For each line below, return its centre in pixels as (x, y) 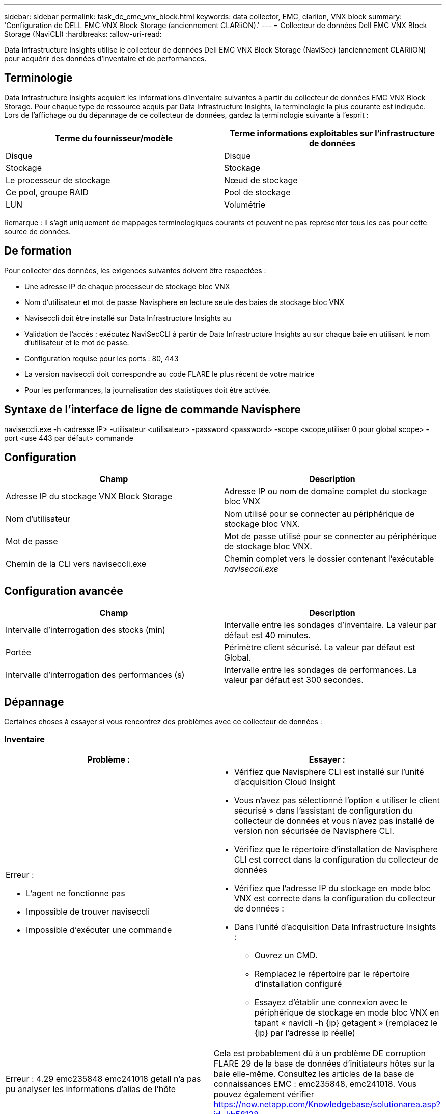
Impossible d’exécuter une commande (99, 930)
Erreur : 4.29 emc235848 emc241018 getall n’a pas (103, 1079)
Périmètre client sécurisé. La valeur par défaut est (320, 648)
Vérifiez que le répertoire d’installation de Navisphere (336, 849)
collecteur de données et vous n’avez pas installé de (334, 820)
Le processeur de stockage (58, 180)
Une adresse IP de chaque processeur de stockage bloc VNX (127, 286)
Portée (18, 653)
